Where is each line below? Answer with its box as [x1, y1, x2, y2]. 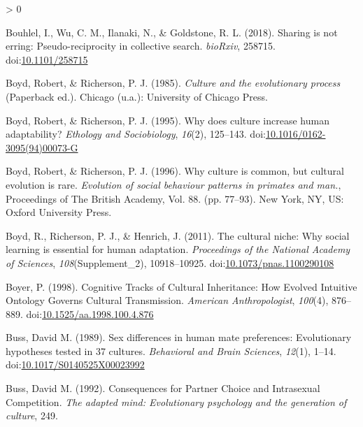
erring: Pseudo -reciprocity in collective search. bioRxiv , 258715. [6, 38, 276, 53]
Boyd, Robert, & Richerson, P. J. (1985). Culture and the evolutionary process [6, 75, 341, 90]
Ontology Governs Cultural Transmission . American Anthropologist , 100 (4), [6, 293, 329, 307]
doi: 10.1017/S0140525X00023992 [6, 357, 145, 372]
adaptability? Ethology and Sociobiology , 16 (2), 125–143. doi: [6, 126, 266, 141]
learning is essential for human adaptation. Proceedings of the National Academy [6, 242, 350, 256]
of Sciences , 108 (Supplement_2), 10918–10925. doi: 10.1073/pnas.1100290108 [6, 255, 334, 270]
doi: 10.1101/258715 [6, 52, 88, 66]
